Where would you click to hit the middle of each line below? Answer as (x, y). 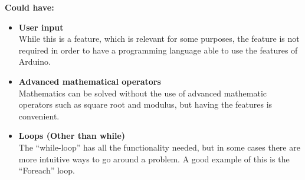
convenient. (39, 116)
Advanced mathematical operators (90, 81)
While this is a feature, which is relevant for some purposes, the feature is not (159, 39)
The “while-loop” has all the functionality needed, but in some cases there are (159, 147)
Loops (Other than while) (72, 136)
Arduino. (35, 61)
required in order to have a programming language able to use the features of (158, 50)
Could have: (29, 7)
